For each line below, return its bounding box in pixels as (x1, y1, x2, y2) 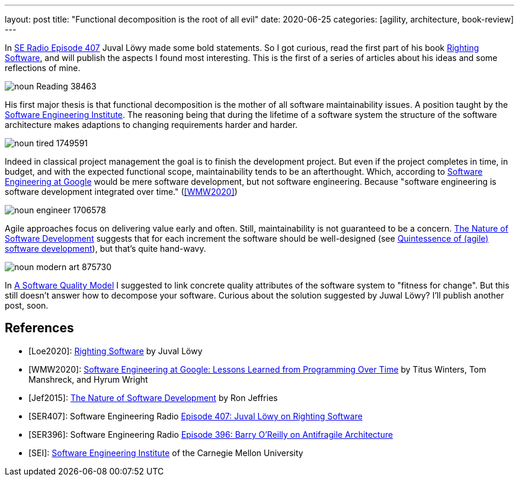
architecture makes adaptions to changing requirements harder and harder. (5, 120, 298, 130)
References (5, 320, 74, 336)
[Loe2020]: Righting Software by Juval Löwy (28, 345, 203, 356)
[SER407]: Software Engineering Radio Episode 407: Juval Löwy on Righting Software (28, 411, 363, 421)
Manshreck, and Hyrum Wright (28, 374, 148, 384)
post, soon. (5, 300, 49, 310)
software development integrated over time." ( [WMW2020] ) (5, 187, 238, 197)
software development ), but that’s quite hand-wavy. (5, 243, 206, 254)
